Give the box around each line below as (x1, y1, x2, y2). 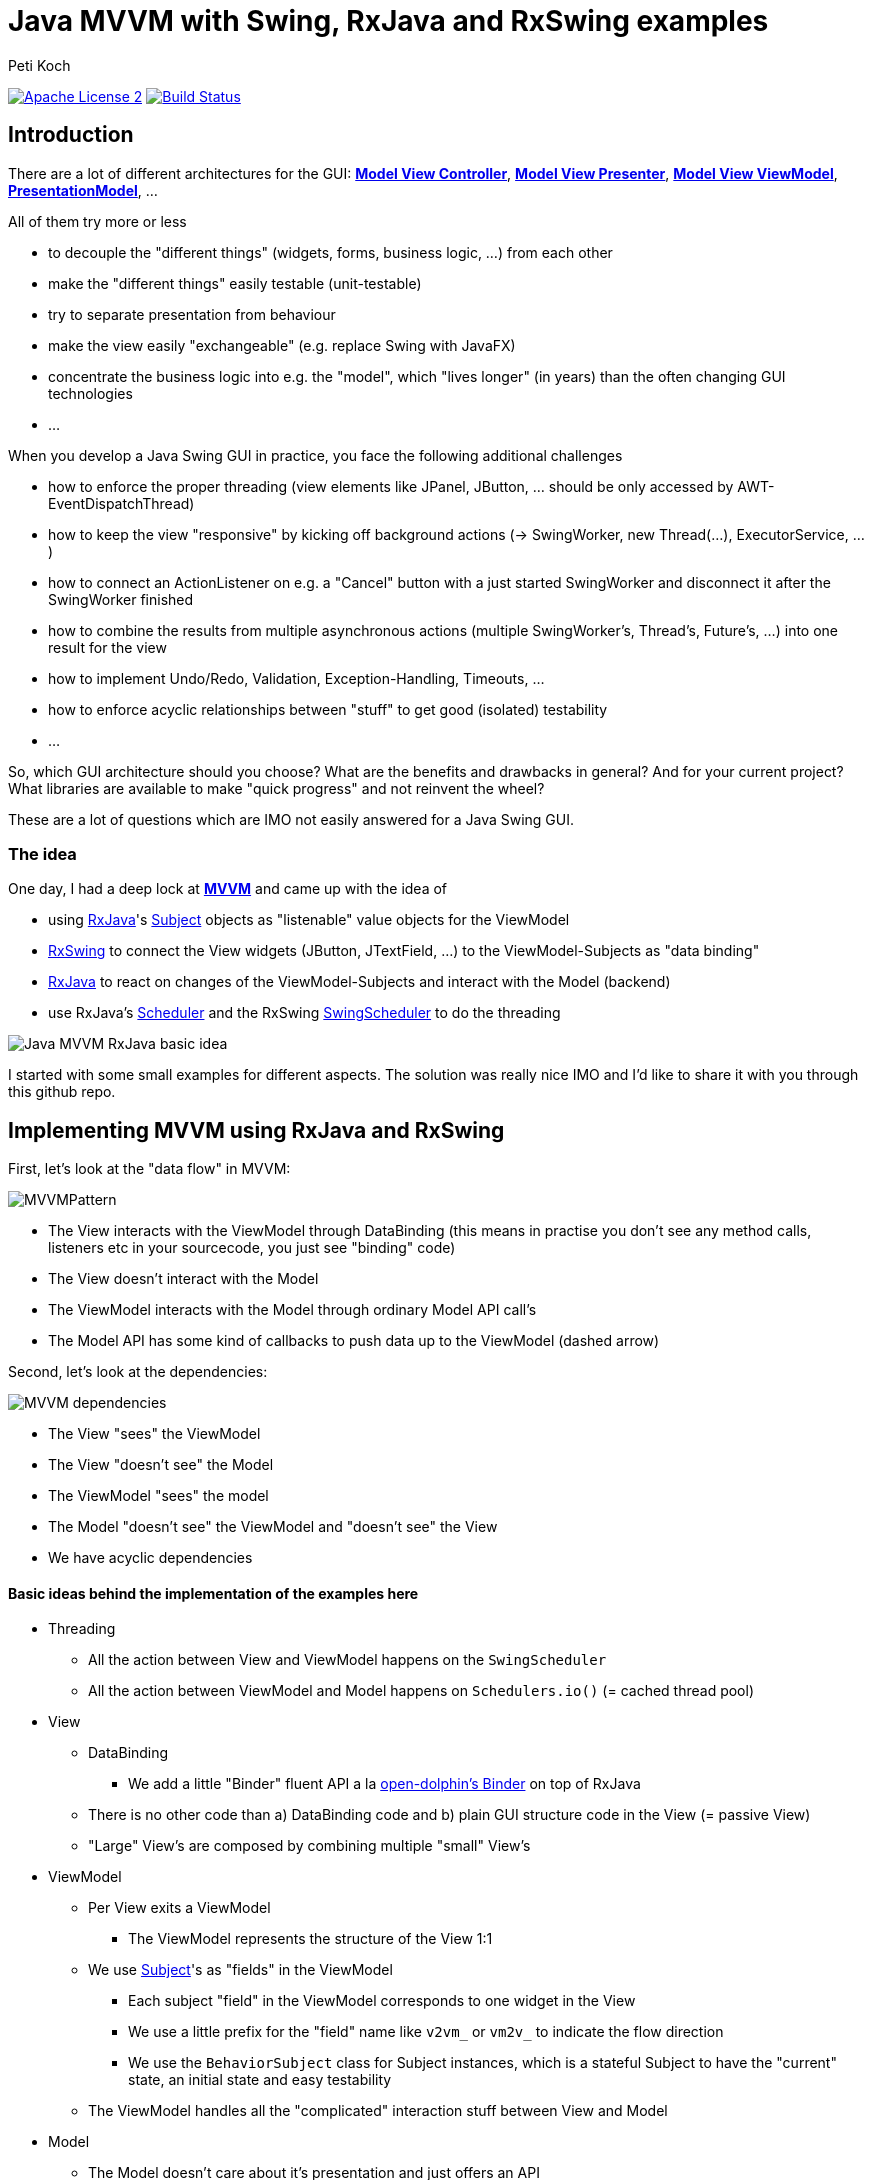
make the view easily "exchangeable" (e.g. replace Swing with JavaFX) (48, 336, 516, 354)
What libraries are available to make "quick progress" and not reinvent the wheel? (8, 779, 545, 797)
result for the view (48, 638, 167, 656)
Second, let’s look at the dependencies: (8, 1363, 268, 1381)
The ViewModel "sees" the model (48, 1487, 269, 1505)
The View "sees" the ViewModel (48, 1425, 261, 1443)
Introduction (8, 122, 134, 148)
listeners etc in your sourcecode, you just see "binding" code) (48, 1239, 456, 1257)
